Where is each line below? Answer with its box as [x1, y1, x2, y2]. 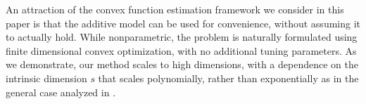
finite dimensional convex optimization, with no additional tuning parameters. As [6, 43, 357, 58]
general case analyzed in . [6, 84, 116, 99]
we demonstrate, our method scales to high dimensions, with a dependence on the [6, 57, 358, 72]
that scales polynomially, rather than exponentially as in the [98, 70, 359, 85]
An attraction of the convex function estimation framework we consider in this [6, 2, 344, 16]
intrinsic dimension [6, 70, 87, 85]
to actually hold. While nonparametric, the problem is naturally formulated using [6, 30, 358, 44]
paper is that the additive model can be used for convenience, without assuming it [6, 15, 360, 30]
